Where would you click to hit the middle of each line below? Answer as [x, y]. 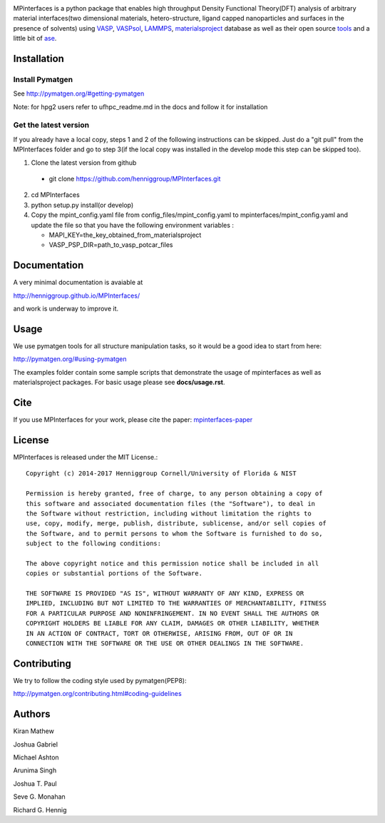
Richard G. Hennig [40, 809]
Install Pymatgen [43, 79]
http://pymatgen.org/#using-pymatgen [70, 359]
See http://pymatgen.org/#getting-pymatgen [79, 94]
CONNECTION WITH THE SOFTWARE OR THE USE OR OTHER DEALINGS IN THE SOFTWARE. [165, 643]
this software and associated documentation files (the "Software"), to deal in [171, 504]
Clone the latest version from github [84, 162]
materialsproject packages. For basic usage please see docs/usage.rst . [119, 383]
